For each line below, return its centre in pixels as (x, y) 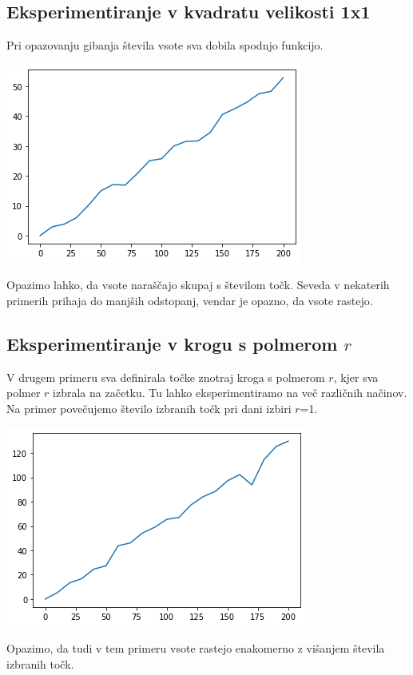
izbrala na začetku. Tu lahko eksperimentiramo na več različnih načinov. (230, 393)
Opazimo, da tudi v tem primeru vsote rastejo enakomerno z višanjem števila (196, 648)
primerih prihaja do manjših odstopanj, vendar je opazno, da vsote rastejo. (190, 300)
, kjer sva (356, 377)
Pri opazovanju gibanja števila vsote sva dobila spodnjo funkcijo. (165, 45)
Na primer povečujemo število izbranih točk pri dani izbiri (149, 408)
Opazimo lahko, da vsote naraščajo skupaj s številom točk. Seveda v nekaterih (198, 285)
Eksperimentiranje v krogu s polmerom (172, 343)
